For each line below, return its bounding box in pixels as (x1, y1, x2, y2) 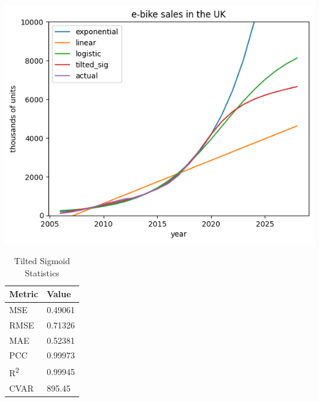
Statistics (25, 266, 60, 279)
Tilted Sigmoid (14, 254, 71, 267)
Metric (9, 287, 39, 300)
